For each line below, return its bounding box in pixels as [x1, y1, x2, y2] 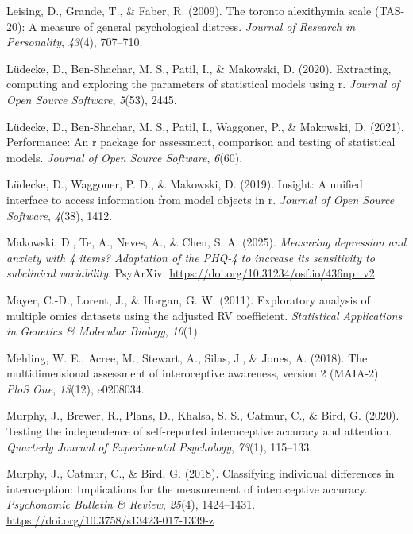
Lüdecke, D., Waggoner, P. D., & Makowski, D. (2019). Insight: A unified [6, 176, 363, 192]
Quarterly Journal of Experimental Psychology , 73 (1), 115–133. [6, 438, 313, 455]
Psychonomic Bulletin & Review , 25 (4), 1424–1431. [6, 496, 256, 513]
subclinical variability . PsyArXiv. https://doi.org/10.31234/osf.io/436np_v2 [6, 265, 375, 281]
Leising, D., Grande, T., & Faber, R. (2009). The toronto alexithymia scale [6, 2, 372, 18]
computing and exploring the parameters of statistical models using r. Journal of [6, 75, 399, 92]
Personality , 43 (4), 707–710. [6, 33, 143, 50]
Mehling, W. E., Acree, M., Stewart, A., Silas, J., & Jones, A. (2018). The [6, 349, 368, 366]
